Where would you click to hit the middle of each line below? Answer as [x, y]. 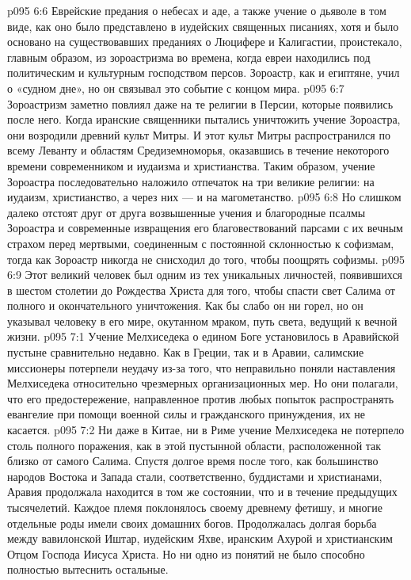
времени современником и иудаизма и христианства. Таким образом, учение [191, 165]
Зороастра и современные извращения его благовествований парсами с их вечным [205, 228]
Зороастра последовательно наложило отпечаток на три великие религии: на [191, 181]
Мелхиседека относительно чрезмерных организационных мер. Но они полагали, [203, 383]
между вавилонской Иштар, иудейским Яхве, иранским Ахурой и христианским [200, 538]
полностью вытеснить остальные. [88, 569]
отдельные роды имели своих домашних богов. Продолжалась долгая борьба [192, 523]
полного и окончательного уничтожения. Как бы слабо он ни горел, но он [185, 305]
